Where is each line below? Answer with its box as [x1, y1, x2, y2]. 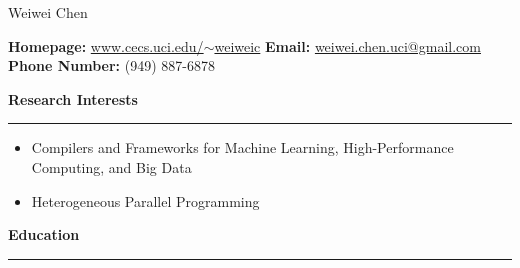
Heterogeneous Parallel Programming [31, 190, 260, 211]
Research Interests [8, 88, 138, 109]
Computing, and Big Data [31, 156, 192, 177]
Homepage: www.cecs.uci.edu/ [8, 35, 204, 56]
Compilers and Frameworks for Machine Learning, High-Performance [31, 137, 454, 158]
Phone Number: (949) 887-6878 [8, 55, 215, 76]
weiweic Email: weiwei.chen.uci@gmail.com [214, 35, 481, 56]
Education [8, 224, 80, 245]
